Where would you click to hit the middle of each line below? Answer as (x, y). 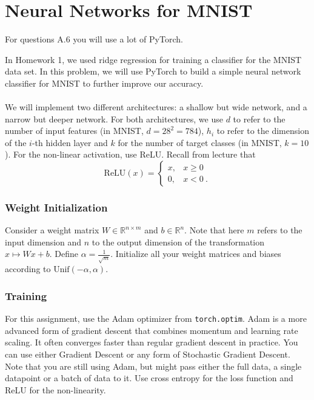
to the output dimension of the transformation (178, 242)
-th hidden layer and (70, 142)
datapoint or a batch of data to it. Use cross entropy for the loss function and (149, 378)
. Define (64, 254)
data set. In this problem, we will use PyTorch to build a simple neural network (153, 71)
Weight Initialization (56, 207)
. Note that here (214, 230)
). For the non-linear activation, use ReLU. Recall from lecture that (130, 154)
